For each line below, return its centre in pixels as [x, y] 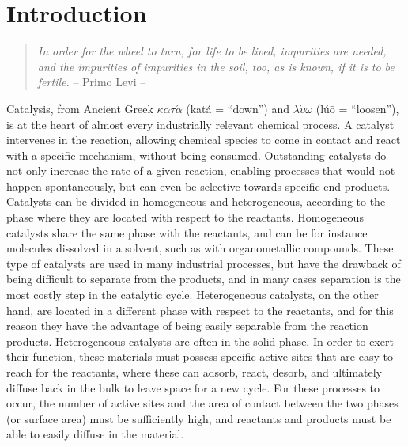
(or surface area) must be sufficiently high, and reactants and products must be [199, 418]
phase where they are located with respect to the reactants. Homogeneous [185, 217]
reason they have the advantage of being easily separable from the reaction [187, 326]
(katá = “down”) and [238, 108]
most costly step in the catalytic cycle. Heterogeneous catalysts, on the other [193, 295]
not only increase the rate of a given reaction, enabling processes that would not [201, 170]
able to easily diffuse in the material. [95, 434]
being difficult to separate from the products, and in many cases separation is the [204, 279]
